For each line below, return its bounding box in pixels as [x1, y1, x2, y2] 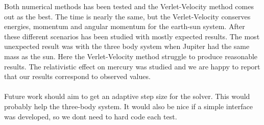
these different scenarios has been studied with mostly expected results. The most [4, 31, 260, 41]
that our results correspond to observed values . [4, 71, 151, 82]
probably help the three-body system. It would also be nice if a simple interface [4, 101, 253, 111]
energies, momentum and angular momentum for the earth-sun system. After [4, 21, 245, 32]
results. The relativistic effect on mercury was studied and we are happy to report [4, 61, 260, 71]
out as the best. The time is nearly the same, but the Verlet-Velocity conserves [4, 11, 251, 21]
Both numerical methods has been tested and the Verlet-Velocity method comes [4, 1, 254, 11]
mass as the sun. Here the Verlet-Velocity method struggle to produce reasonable [4, 51, 258, 61]
